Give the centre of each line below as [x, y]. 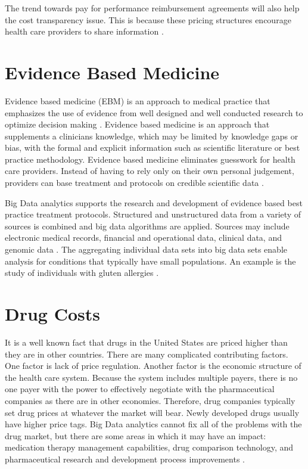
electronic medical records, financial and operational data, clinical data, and [143, 237]
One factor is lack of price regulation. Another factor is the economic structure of [153, 366]
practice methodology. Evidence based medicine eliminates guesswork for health [150, 159]
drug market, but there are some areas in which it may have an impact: [136, 435]
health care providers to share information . [84, 31]
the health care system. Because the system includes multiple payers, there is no [151, 377]
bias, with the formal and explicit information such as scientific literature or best [153, 147]
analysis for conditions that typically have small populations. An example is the [150, 261]
